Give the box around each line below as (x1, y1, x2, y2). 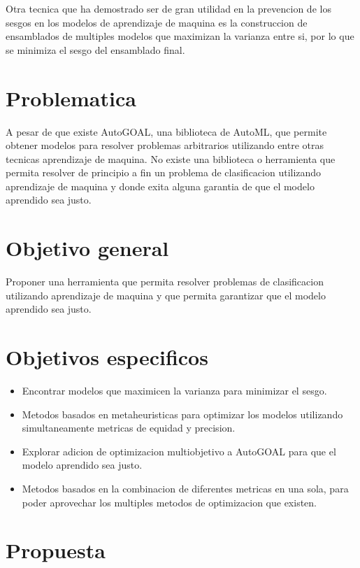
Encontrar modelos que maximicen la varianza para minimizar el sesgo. (22, 383, 327, 398)
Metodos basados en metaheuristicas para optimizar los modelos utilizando (22, 406, 343, 421)
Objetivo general (6, 234, 169, 262)
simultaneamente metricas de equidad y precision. (22, 420, 236, 435)
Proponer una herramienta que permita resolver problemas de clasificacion (6, 274, 324, 289)
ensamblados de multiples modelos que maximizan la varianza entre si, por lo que (6, 29, 354, 43)
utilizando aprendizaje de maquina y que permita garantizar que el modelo (6, 287, 326, 302)
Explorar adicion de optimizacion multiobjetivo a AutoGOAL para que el (22, 443, 336, 458)
